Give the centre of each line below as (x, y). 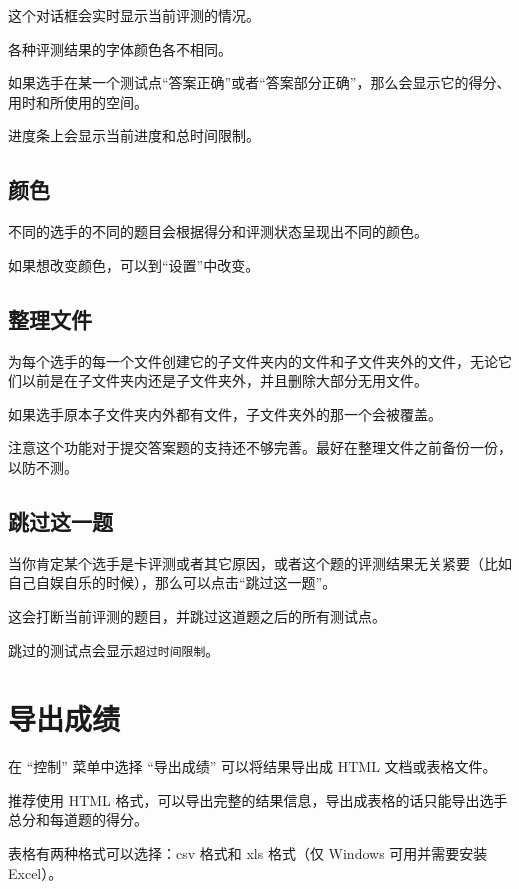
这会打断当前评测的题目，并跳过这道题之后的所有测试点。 (197, 615)
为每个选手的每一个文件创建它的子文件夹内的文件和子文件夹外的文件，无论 (253, 360)
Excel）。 (35, 872)
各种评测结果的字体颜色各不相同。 (120, 48)
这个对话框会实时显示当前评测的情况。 (134, 15)
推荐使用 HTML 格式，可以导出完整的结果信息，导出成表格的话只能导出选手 (258, 799)
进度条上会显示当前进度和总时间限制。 (134, 135)
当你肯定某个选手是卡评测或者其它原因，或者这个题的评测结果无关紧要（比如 (260, 562)
